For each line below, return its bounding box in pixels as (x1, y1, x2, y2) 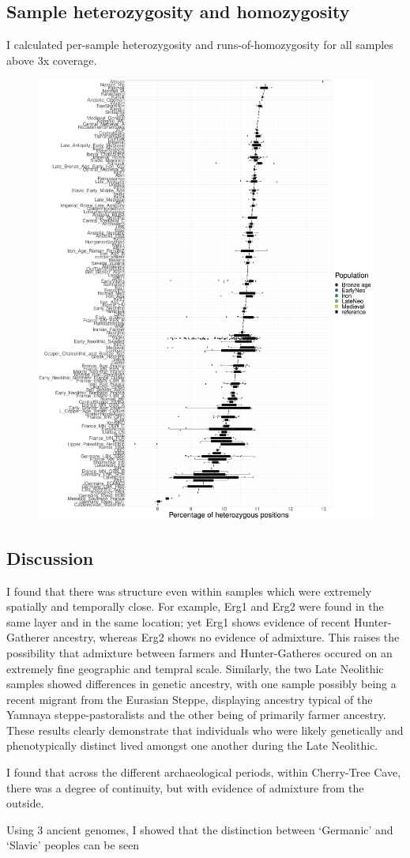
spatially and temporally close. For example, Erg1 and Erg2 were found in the (6, 598, 384, 615)
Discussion (6, 545, 94, 570)
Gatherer (6, 629, 50, 645)
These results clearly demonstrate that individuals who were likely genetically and (6, 721, 404, 738)
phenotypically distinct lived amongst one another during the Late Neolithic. (6, 737, 378, 754)
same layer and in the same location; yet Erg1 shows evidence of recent (6, 613, 351, 630)
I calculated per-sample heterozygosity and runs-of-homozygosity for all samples (6, 36, 393, 53)
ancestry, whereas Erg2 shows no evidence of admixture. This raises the (53, 629, 400, 645)
